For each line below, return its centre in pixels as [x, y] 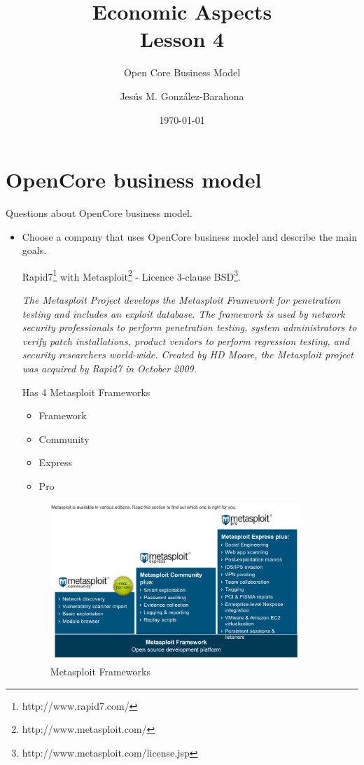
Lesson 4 [182, 39]
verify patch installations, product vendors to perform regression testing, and [185, 341]
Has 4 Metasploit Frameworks [86, 392]
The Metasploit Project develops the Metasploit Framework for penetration [181, 300]
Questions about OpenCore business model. [99, 213]
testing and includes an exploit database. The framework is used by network [183, 313]
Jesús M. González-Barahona [182, 96]
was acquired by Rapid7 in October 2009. [110, 369]
